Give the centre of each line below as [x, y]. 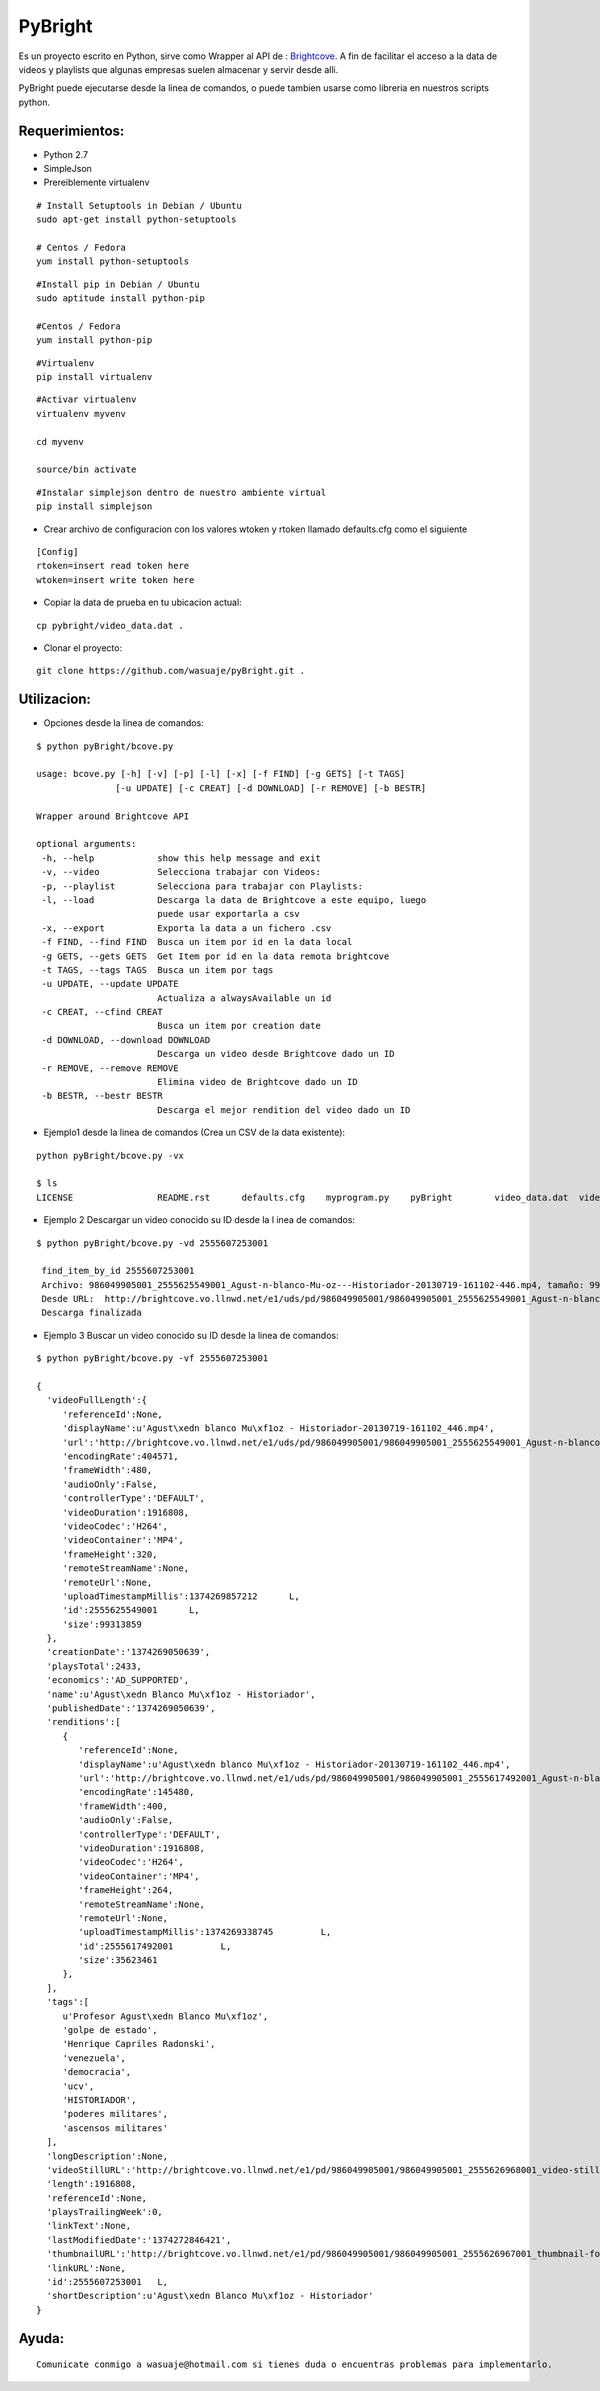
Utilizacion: [55, 699]
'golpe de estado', [110, 2030]
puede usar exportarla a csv [228, 914]
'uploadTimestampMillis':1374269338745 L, [205, 1932]
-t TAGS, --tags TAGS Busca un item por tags [157, 969]
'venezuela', [94, 2058]
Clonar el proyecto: [83, 647]
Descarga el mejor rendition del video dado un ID [283, 1109]
